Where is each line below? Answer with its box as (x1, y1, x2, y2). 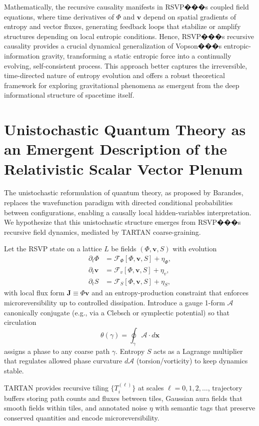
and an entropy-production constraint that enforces (91, 287, 248, 298)
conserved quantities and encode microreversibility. (4, 412, 159, 422)
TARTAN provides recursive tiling (4, 382, 108, 393)
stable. (4, 365, 24, 375)
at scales (137, 382, 164, 393)
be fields (111, 243, 136, 254)
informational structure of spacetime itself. (4, 90, 134, 100)
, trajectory (207, 382, 242, 393)
